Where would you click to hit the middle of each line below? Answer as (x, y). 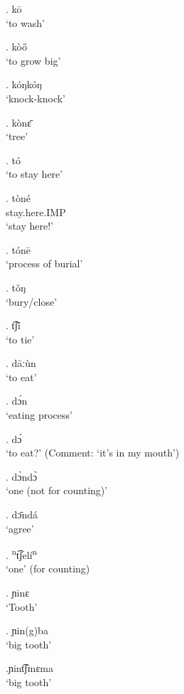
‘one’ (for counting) (48, 568)
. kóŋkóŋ (24, 84)
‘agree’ (20, 528)
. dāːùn (21, 363)
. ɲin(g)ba (27, 630)
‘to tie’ (20, 339)
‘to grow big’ (33, 60)
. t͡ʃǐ (13, 325)
